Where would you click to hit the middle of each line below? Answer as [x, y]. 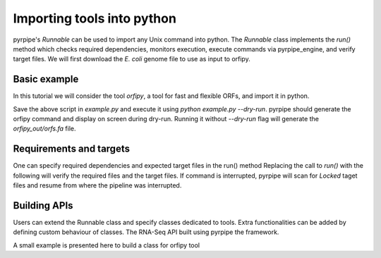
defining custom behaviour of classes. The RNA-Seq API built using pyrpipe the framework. [146, 232]
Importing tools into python [95, 18]
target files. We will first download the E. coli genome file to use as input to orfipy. [132, 59]
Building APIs [43, 205]
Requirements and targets [72, 149]
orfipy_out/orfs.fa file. [45, 129]
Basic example [46, 79]
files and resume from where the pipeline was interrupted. [97, 185]
